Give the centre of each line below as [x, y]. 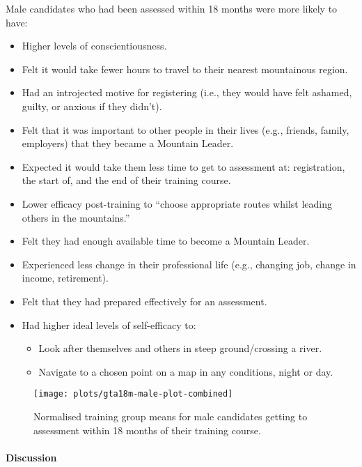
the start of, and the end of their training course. [126, 180]
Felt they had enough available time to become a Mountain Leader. [166, 241]
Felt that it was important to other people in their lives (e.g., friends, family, [186, 129]
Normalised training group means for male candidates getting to [171, 416]
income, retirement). [65, 278]
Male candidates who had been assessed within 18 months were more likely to [172, 8]
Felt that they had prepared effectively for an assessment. [144, 301]
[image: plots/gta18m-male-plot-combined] [133, 394]
